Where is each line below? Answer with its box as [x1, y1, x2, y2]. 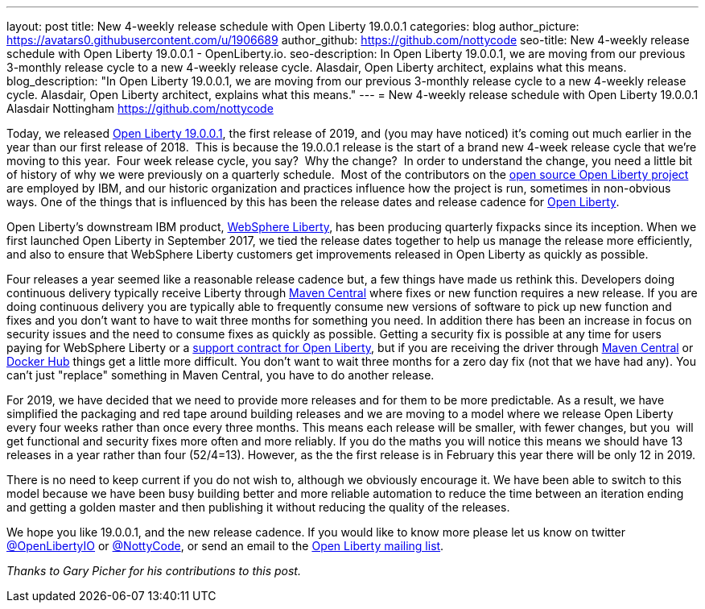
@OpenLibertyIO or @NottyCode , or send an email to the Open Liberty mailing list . [6, 539, 444, 553]
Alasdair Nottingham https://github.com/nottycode [6, 101, 274, 115]
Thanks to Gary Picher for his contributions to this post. [6, 564, 301, 578]
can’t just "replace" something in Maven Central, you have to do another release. [6, 368, 435, 382]
